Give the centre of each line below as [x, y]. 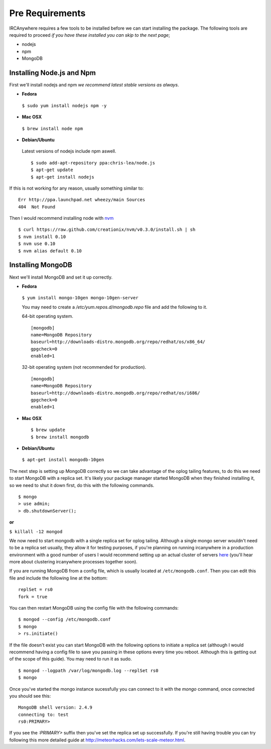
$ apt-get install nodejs [63, 177]
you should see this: [30, 696]
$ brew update [48, 430]
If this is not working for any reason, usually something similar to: [77, 188]
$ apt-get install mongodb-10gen [63, 460]
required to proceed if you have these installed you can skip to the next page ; [90, 35]
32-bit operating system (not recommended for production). [84, 367]
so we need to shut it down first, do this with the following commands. [82, 485]
